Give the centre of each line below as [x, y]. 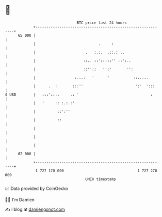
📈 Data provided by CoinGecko [37, 188]
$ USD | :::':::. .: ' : [79, 94]
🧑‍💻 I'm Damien [20, 200]
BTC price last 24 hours [102, 23]
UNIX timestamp [101, 179]
